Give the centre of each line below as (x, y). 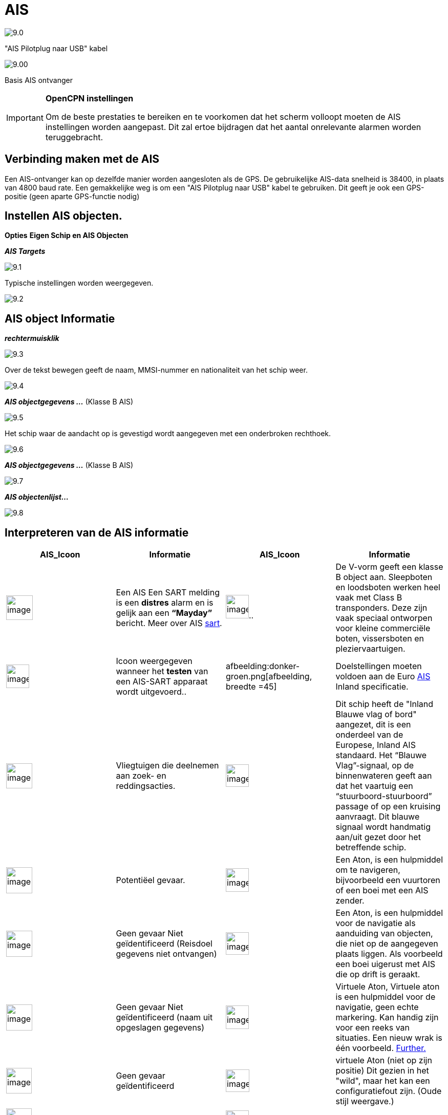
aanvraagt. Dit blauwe (378, 817)
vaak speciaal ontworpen (384, 618)
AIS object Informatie (60, 318)
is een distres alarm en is (165, 603)
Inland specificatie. (372, 687)
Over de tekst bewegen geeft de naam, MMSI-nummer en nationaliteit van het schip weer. (156, 370)
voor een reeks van (372, 1028)
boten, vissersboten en (380, 639)
